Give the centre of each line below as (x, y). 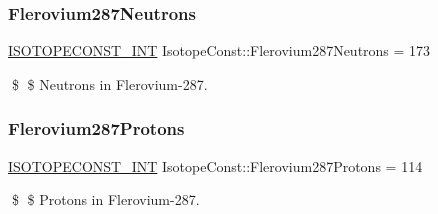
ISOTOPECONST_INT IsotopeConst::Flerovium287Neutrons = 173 (219, 50)
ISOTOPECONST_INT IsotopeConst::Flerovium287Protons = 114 (215, 165)
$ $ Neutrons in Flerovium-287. (109, 83)
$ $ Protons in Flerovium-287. (105, 199)
